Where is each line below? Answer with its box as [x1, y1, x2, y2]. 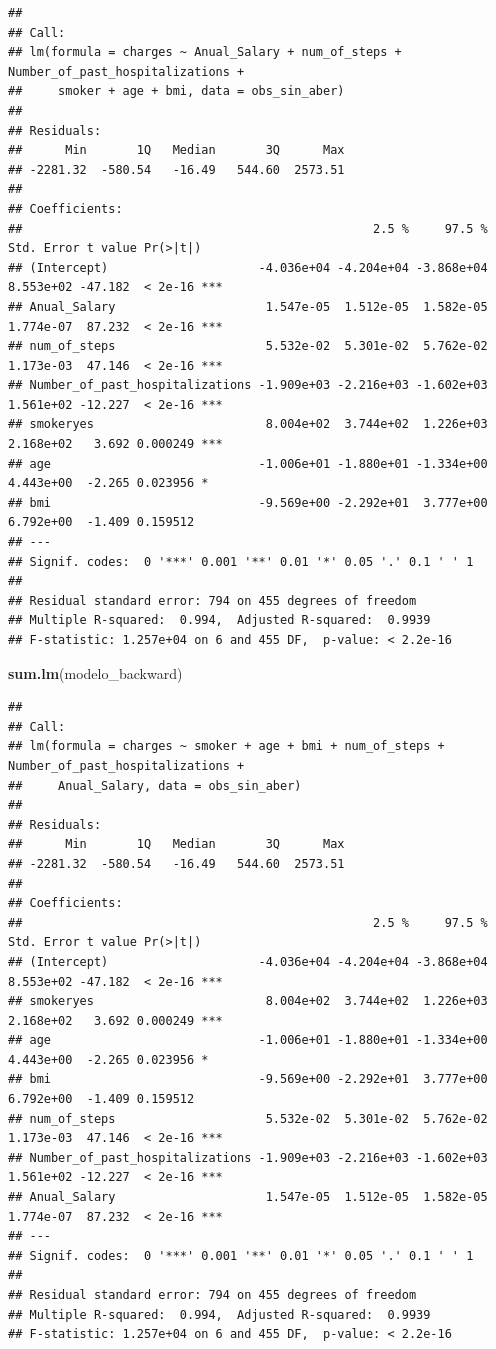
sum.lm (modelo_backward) [8, 662, 183, 683]
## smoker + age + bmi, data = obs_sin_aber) [8, 84, 345, 99]
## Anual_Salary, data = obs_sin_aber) [8, 778, 302, 793]
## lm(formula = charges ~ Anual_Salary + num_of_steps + [8, 45, 402, 60]
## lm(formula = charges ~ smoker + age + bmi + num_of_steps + [8, 739, 445, 754]
